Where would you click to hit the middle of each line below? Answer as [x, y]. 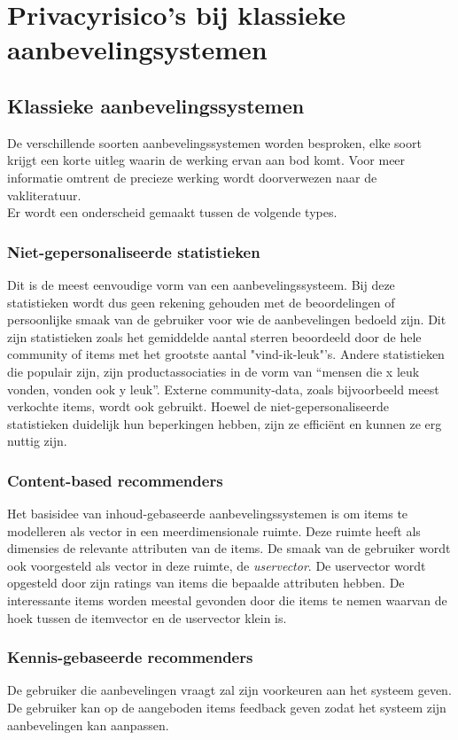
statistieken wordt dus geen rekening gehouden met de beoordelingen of [201, 302]
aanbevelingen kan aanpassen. [88, 724]
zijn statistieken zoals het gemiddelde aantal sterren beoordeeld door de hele [214, 336]
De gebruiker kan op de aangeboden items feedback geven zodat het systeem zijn [227, 708]
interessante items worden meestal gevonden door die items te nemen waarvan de [227, 600]
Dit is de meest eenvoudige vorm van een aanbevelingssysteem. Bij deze [201, 284]
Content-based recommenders [115, 480]
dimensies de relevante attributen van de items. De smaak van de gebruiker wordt [229, 548]
